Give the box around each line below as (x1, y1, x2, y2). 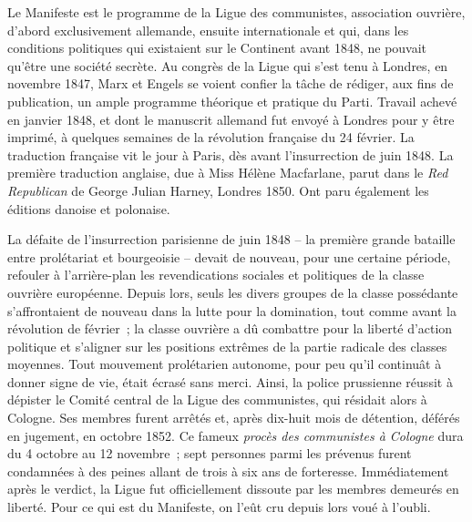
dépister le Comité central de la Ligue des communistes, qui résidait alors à (7, 390, 427, 409)
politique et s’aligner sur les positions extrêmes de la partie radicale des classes (7, 336, 447, 355)
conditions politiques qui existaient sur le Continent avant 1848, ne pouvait (7, 38, 427, 57)
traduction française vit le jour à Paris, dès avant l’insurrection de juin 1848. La (7, 145, 454, 164)
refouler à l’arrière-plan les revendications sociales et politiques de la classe (7, 265, 425, 284)
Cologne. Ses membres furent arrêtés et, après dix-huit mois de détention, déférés (7, 408, 460, 427)
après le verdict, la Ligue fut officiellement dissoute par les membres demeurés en (7, 479, 459, 498)
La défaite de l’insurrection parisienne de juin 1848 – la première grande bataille (7, 230, 456, 249)
